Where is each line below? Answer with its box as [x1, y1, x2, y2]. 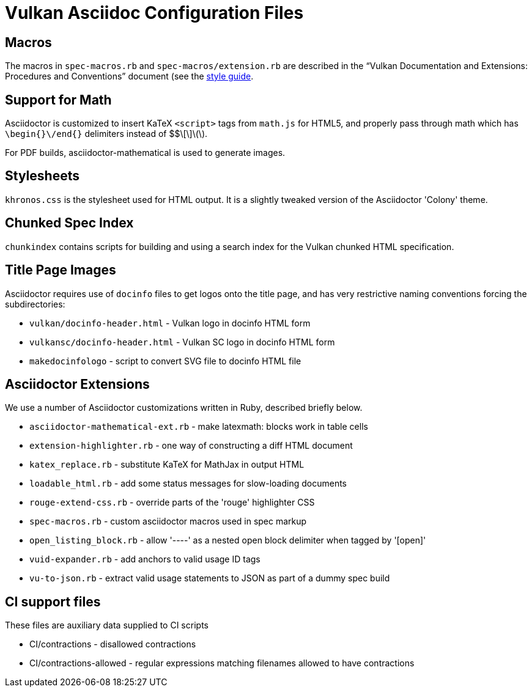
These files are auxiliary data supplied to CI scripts [5, 620, 209, 631]
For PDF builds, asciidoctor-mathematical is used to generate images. [5, 147, 286, 158]
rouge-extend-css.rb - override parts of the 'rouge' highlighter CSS [29, 497, 315, 508]
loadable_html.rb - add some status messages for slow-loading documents [29, 478, 347, 489]
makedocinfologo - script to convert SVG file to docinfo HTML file [29, 355, 301, 366]
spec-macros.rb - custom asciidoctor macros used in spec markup [29, 516, 307, 527]
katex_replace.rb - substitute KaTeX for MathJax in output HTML [29, 459, 305, 470]
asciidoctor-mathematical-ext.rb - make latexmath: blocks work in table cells [29, 421, 368, 432]
